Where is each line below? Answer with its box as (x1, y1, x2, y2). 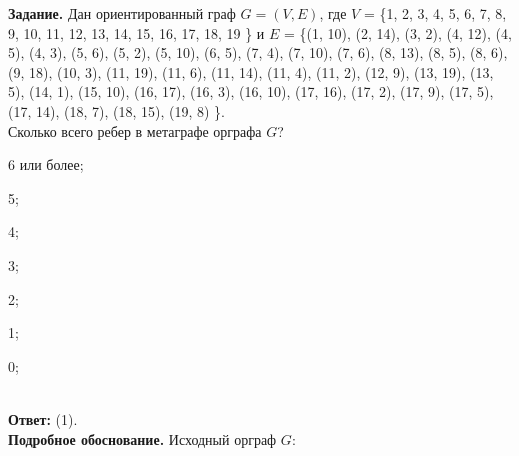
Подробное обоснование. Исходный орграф (8, 428, 277, 449)
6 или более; (8, 154, 84, 175)
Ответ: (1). (8, 408, 78, 429)
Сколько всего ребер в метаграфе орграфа (8, 120, 262, 141)
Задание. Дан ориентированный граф (8, 3, 236, 23)
